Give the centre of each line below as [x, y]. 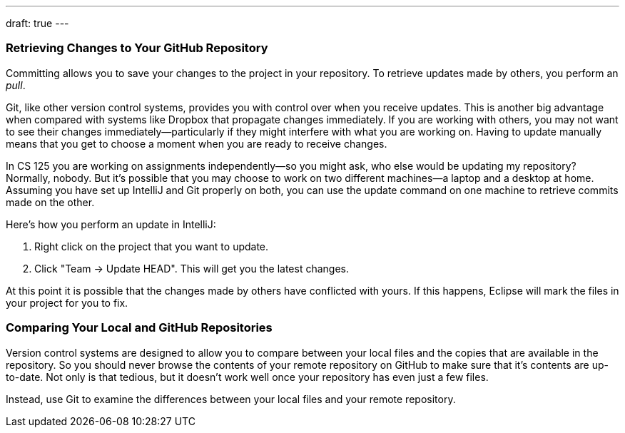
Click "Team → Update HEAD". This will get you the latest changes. [192, 268]
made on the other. [50, 202]
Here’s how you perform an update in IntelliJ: [111, 224]
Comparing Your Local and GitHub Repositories [139, 328]
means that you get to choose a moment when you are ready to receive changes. [197, 143]
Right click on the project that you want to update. [152, 246]
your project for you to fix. [67, 302]
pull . [16, 85]
